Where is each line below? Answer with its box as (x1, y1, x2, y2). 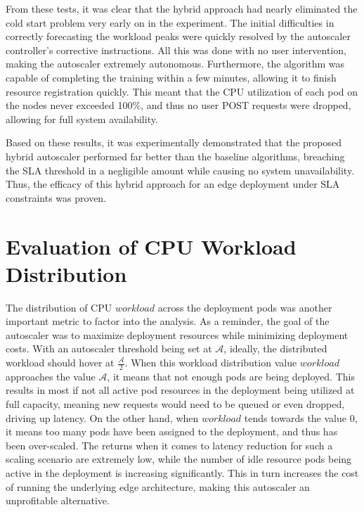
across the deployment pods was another (157, 300, 332, 314)
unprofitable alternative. (6, 493, 110, 508)
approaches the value (6, 369, 96, 383)
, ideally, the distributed (223, 341, 327, 356)
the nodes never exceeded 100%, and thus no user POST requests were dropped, (6, 98, 351, 113)
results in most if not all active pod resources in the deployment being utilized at (6, 383, 355, 397)
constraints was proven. (6, 190, 107, 205)
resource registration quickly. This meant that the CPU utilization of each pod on (6, 84, 358, 98)
